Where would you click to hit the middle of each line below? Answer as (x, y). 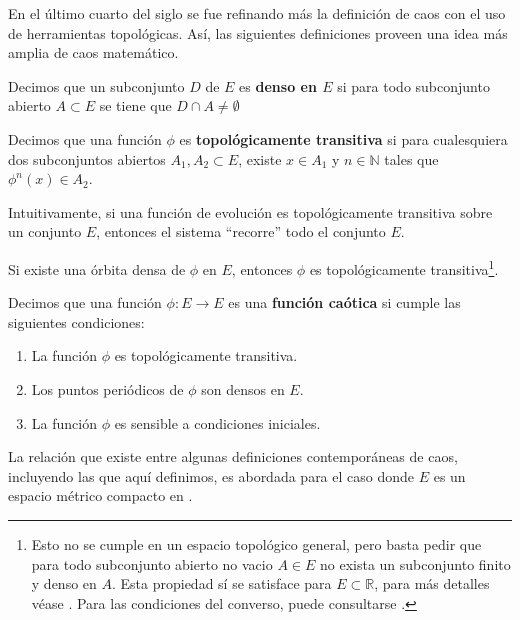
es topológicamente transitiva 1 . (404, 267)
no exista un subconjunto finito (415, 563)
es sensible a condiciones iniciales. (217, 422)
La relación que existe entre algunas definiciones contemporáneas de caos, (233, 456)
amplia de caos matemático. (93, 52)
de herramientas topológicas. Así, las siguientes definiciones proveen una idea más (258, 32)
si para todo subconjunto (413, 85)
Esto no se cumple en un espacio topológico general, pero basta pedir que (256, 543)
